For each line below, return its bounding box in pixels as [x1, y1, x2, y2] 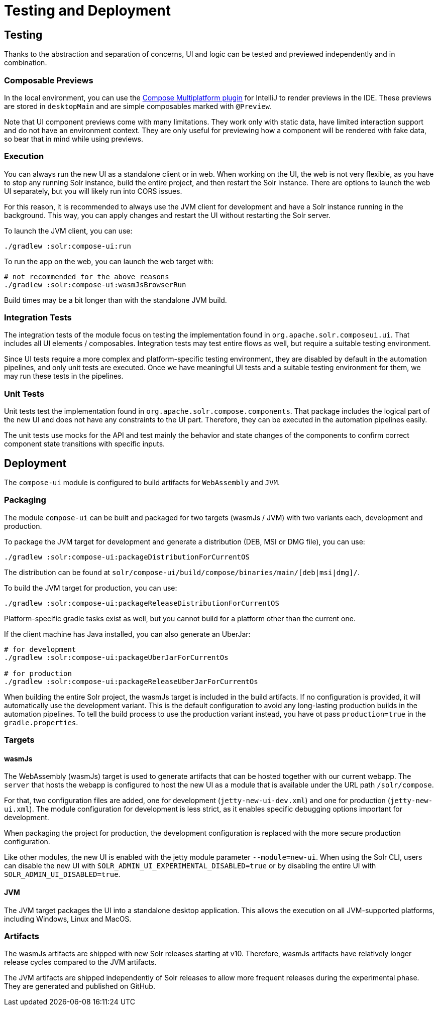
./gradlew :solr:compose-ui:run [4, 242, 131, 250]
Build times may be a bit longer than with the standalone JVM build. [4, 295, 227, 304]
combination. [4, 58, 47, 67]
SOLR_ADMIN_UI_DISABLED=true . [4, 870, 121, 879]
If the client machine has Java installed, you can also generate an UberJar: [4, 629, 251, 638]
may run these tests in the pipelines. [4, 372, 124, 381]
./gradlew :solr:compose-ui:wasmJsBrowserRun [4, 280, 186, 289]
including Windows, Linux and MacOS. [4, 914, 132, 923]
